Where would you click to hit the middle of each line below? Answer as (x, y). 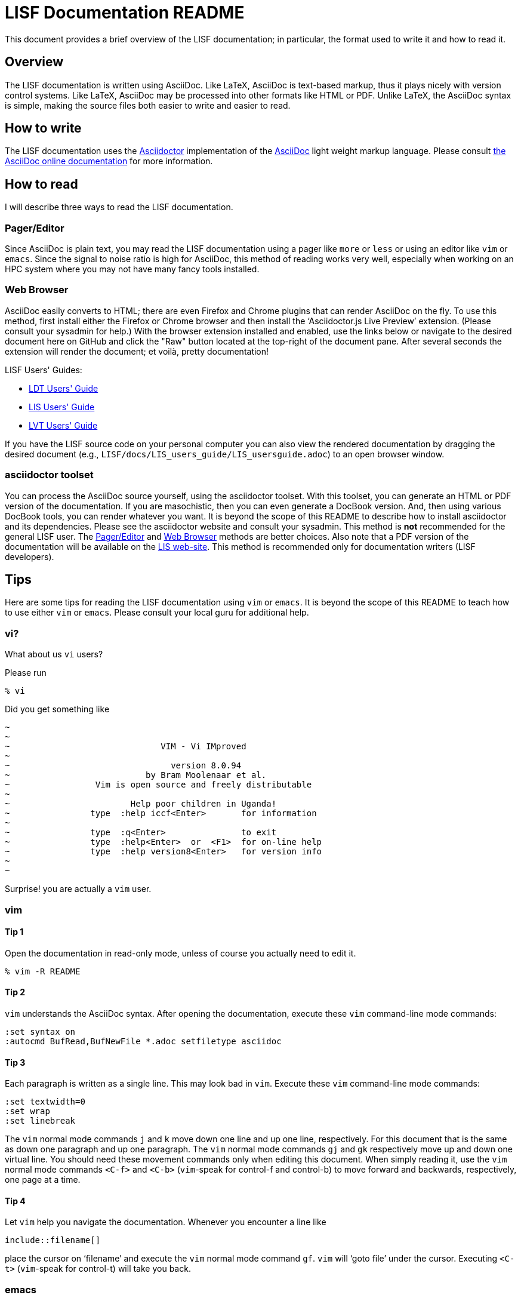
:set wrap (27, 1111)
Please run (26, 673)
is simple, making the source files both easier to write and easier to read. (148, 105)
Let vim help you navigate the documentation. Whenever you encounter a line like (166, 1222)
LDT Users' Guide (64, 388)
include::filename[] (53, 1240)
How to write (43, 128)
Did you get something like (57, 709)
